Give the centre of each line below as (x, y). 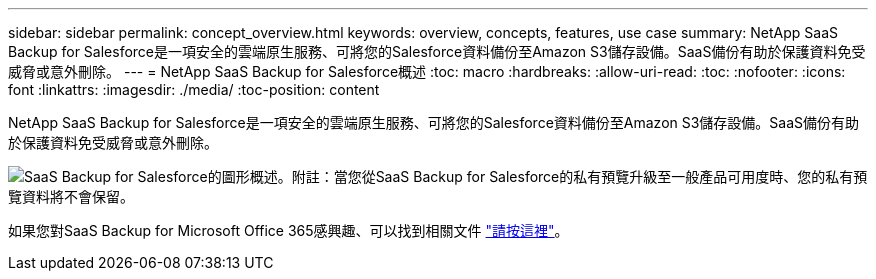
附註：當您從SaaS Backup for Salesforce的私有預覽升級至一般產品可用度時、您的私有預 (579, 176)
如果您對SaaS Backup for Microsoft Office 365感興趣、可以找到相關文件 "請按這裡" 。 (288, 230)
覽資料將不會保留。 (71, 196)
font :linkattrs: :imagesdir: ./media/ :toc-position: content (194, 89)
